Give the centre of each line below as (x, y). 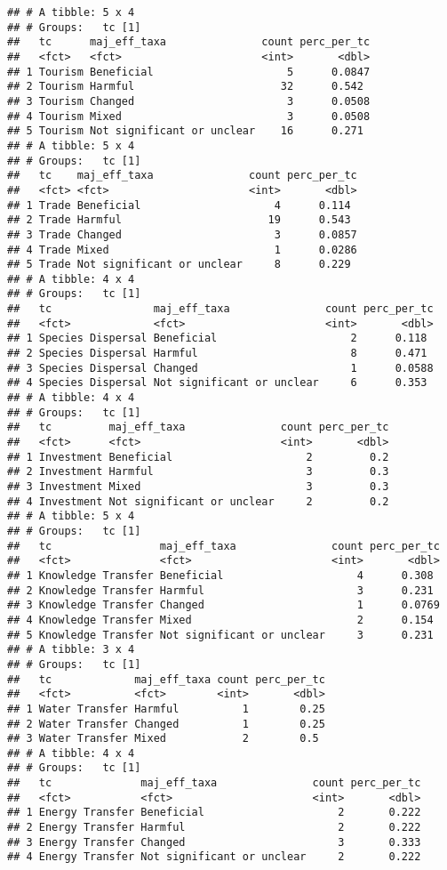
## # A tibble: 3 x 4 (71, 650)
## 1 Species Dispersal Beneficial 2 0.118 (217, 338)
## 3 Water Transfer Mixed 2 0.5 (163, 739)
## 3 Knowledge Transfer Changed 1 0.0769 (223, 605)
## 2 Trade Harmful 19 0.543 (179, 220)
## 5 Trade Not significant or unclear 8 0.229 (179, 265)
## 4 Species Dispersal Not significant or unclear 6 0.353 (217, 383)
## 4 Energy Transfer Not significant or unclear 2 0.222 (214, 857)
